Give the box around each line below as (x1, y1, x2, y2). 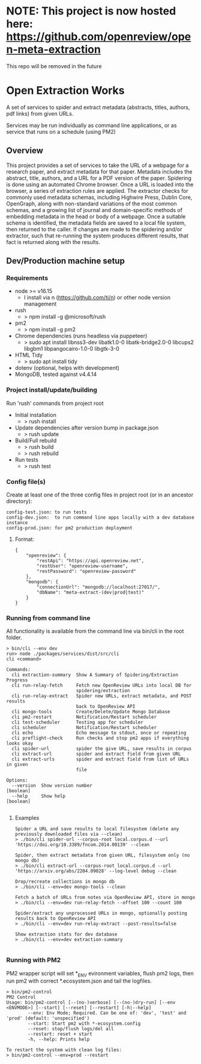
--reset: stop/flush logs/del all (28, 1026, 114, 1032)
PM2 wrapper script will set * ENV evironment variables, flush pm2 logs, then (6, 969, 194, 978)
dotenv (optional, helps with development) (14, 365, 120, 372)
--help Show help (11, 793, 66, 800)
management (23, 300, 57, 308)
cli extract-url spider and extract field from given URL (11, 751, 181, 757)
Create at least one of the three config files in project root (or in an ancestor (6, 491, 194, 498)
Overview (6, 146, 44, 156)
